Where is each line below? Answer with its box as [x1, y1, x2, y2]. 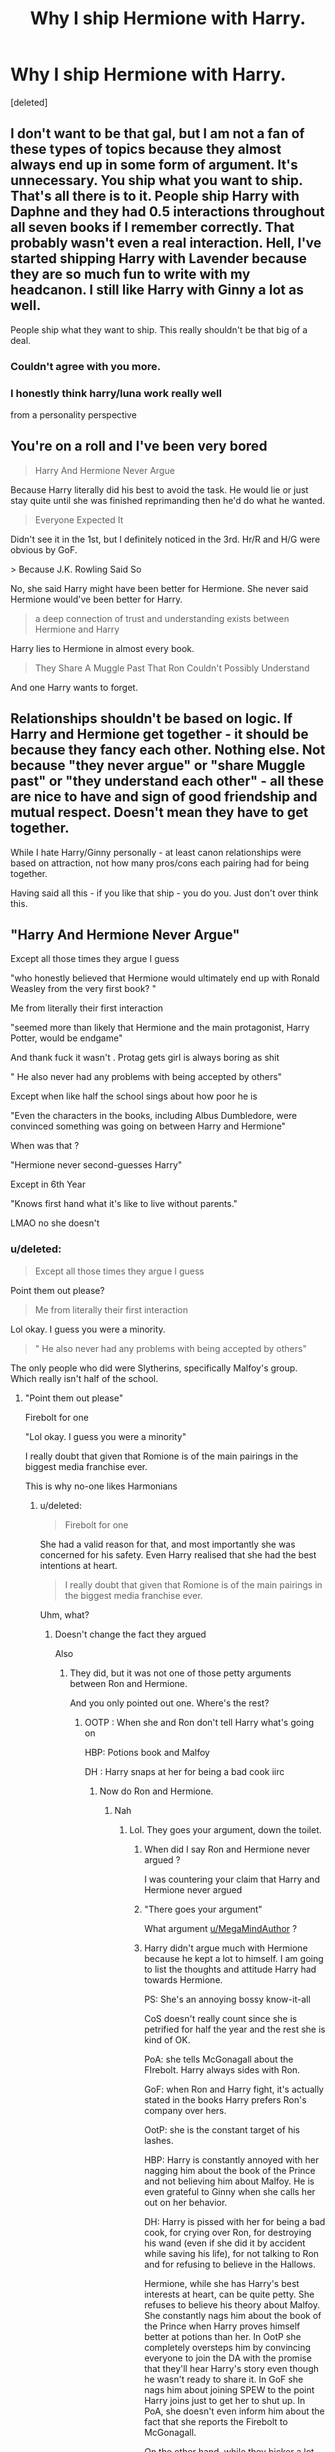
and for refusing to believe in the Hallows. [144, 2258, 316, 2270]
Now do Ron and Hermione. [99, 1785, 214, 1797]
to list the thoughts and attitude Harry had [144, 1963, 317, 1975]
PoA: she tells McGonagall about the [144, 2053, 294, 2065]
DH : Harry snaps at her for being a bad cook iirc [84, 1765, 285, 1777]
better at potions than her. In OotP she [144, 2330, 302, 2342]
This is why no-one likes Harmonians [24, 1480, 178, 1492]
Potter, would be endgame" [10, 1032, 123, 1044]
